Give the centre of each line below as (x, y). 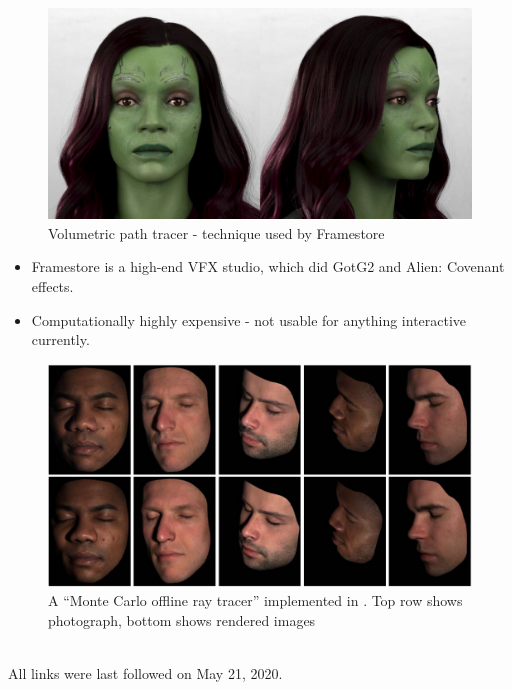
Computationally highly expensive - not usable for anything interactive (249, 319)
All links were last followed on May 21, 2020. (145, 672)
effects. (52, 285)
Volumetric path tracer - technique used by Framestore (216, 232)
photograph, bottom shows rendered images (182, 619)
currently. (60, 339)
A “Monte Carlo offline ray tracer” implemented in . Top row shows (255, 600)
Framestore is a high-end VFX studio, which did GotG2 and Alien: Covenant (268, 266)
